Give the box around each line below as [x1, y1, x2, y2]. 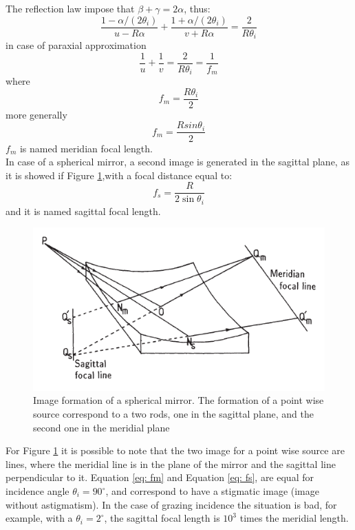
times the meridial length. [239, 511, 349, 525]
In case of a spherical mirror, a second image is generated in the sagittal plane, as [6, 154, 349, 169]
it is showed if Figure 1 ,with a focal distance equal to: [6, 167, 233, 182]
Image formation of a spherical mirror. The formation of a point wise [33, 393, 324, 407]
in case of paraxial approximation [6, 38, 147, 52]
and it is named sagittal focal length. [6, 203, 161, 218]
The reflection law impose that [6, 1, 135, 15]
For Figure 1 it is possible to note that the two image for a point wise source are [6, 443, 345, 458]
